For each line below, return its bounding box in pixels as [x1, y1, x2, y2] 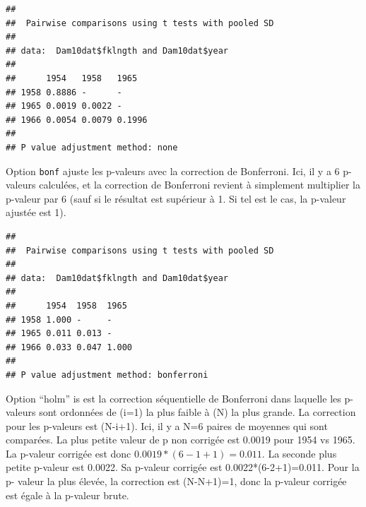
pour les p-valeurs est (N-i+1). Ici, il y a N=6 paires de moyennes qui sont [6, 418, 328, 433]
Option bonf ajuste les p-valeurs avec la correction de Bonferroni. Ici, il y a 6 [6, 163, 340, 178]
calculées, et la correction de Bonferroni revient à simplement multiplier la [39, 177, 360, 192]
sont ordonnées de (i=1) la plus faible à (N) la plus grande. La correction [39, 405, 356, 419]
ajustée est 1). [6, 205, 66, 220]
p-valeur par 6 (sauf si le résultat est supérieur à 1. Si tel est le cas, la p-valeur [6, 191, 346, 205]
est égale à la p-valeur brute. [6, 487, 129, 502]
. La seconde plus [261, 446, 337, 460]
